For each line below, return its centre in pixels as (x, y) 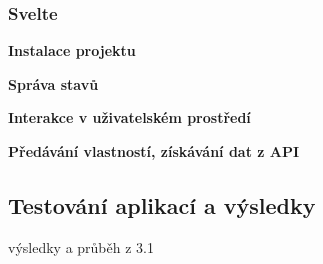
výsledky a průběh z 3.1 (81, 246)
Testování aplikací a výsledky (162, 204)
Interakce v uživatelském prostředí (129, 117)
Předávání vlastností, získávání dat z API (154, 151)
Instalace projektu (72, 50)
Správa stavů (53, 83)
